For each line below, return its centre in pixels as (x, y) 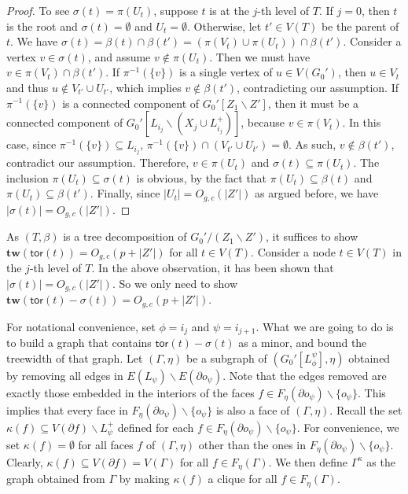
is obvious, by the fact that (202, 177)
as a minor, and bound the (303, 343)
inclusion (28, 177)
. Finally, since (125, 193)
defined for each (156, 427)
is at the (229, 10)
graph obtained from (56, 479)
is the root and (42, 26)
